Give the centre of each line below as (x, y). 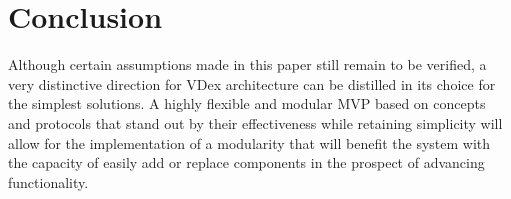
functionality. (48, 181)
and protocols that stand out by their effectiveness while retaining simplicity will (255, 122)
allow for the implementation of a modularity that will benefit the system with (249, 142)
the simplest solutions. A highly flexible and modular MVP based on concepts (247, 103)
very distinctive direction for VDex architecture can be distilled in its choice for (252, 83)
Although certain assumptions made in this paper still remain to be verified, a (247, 64)
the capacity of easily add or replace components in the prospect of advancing (246, 162)
